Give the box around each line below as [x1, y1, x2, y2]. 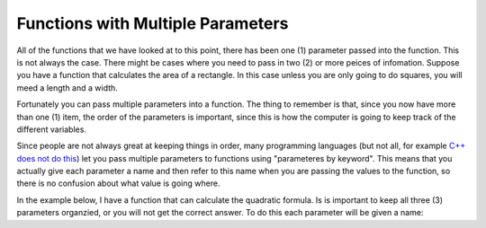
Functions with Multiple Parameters [16, 13, 289, 33]
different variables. [16, 124, 87, 135]
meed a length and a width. [16, 82, 119, 93]
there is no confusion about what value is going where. [16, 178, 220, 189]
